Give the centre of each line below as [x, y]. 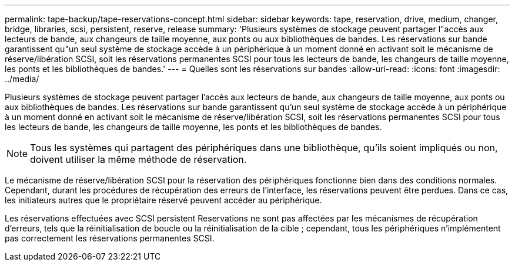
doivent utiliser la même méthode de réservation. [138, 159]
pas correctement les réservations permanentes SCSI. [110, 238]
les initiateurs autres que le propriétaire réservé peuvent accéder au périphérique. [163, 200]
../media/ [22, 79]
